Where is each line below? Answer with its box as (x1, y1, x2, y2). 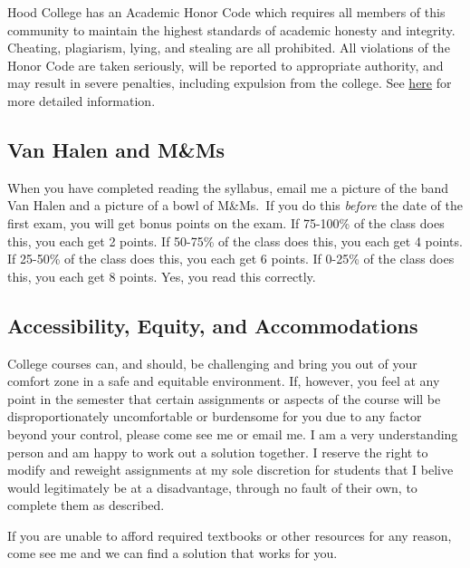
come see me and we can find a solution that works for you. (7, 544, 338, 563)
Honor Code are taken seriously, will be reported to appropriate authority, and (7, 55, 444, 74)
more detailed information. (7, 91, 156, 110)
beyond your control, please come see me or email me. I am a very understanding (7, 424, 458, 443)
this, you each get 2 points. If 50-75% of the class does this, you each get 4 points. (7, 231, 463, 250)
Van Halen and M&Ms (7, 135, 225, 163)
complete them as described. (7, 496, 165, 515)
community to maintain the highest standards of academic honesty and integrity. (7, 20, 456, 39)
